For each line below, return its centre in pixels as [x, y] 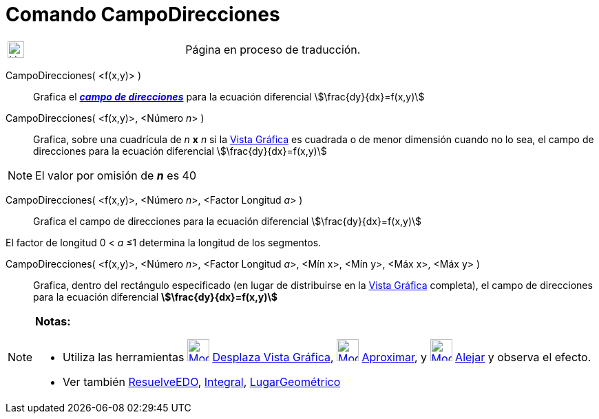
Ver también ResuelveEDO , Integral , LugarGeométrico [202, 382]
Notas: [53, 321]
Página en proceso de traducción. [273, 49]
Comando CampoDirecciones [143, 14]
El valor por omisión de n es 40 [116, 175]
